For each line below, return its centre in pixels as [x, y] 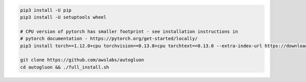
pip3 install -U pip [46, 10]
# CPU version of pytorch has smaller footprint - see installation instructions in [129, 31]
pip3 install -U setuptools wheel [63, 17]
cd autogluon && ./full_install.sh [65, 67]
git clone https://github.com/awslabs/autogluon [82, 60]
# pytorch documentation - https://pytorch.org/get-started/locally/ [109, 39]
